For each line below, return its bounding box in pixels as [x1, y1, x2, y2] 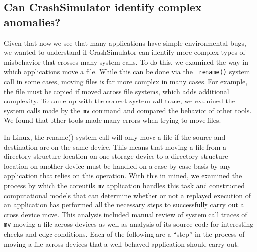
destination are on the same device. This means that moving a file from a [4, 141, 227, 151]
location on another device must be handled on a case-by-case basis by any [4, 160, 231, 171]
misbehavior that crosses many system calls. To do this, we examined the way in [4, 56, 248, 67]
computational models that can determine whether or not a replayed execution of [4, 190, 251, 200]
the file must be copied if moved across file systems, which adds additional [4, 86, 229, 96]
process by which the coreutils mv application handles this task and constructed [4, 180, 245, 191]
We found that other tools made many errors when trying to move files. [4, 115, 221, 125]
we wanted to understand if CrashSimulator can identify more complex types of [4, 47, 245, 57]
